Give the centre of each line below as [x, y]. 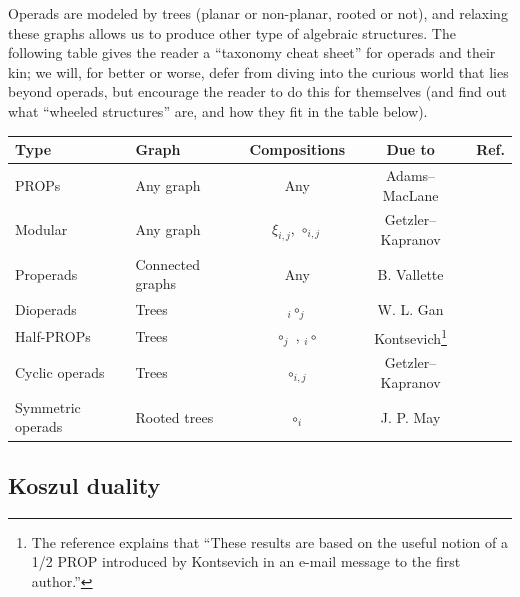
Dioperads [46, 308]
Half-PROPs [53, 335]
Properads [46, 273]
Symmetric [48, 406]
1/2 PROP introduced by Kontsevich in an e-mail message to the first [246, 561]
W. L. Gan [410, 308]
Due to [410, 149]
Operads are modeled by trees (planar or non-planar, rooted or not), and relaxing [258, 13]
